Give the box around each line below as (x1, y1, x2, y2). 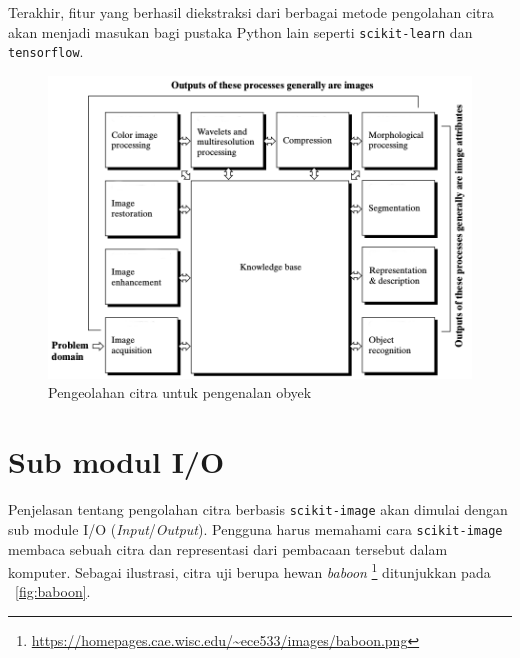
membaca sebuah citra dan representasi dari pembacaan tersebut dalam (8, 538, 448, 559)
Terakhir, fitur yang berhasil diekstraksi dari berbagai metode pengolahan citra (8, 2, 494, 22)
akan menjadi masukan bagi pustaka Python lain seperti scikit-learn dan (8, 21, 473, 42)
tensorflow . (8, 41, 84, 62)
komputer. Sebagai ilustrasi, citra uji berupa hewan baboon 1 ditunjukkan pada (8, 559, 491, 582)
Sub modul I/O (8, 441, 225, 482)
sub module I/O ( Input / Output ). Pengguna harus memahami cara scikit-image (8, 518, 503, 539)
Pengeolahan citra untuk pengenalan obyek (48, 382, 312, 403)
